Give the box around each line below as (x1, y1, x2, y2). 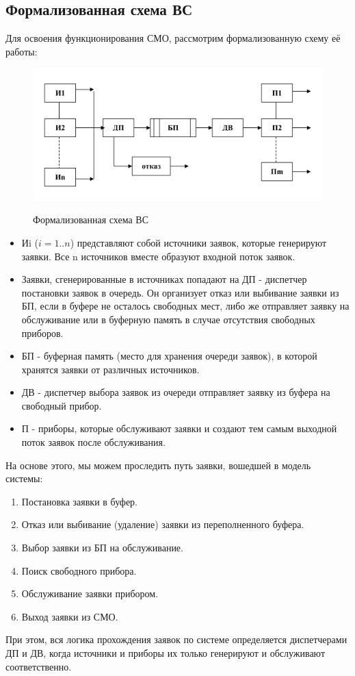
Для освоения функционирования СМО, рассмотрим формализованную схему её (5, 31, 341, 45)
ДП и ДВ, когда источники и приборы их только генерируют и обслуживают (5, 646, 325, 660)
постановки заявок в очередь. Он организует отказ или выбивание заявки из (21, 285, 339, 299)
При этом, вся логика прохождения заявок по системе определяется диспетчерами (5, 632, 347, 647)
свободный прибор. (21, 398, 102, 412)
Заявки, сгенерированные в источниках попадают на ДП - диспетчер (21, 272, 307, 286)
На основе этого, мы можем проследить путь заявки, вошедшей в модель (5, 458, 311, 472)
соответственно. (5, 659, 72, 673)
